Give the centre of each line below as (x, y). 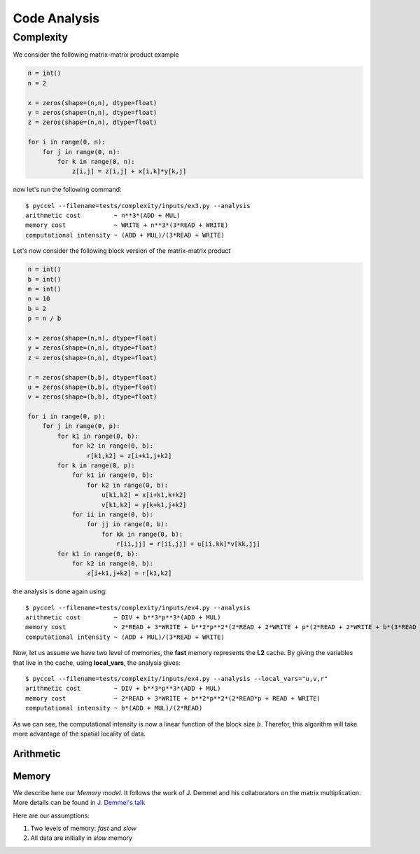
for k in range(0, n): (96, 161)
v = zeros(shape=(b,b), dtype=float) (92, 397)
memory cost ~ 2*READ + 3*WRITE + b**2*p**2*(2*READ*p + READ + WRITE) (173, 698)
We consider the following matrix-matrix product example (96, 55)
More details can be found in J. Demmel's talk (79, 803)
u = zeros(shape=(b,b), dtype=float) (92, 387)
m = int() (44, 289)
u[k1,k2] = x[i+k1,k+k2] (144, 495)
